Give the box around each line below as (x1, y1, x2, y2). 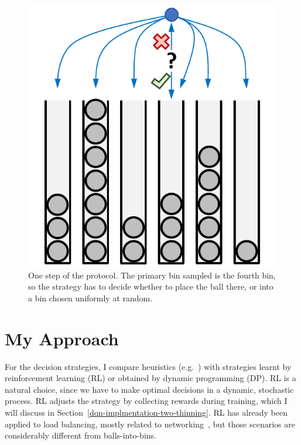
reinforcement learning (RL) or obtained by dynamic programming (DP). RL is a (5, 372, 296, 384)
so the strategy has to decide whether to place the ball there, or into (28, 280, 273, 293)
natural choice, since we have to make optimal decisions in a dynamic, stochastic (5, 383, 294, 395)
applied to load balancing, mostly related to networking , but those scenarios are (5, 417, 295, 430)
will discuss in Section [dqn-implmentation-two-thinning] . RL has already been (5, 406, 288, 418)
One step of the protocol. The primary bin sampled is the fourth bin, (28, 269, 276, 281)
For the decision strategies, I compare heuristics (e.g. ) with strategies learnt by (5, 360, 292, 372)
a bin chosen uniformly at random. (28, 291, 153, 304)
